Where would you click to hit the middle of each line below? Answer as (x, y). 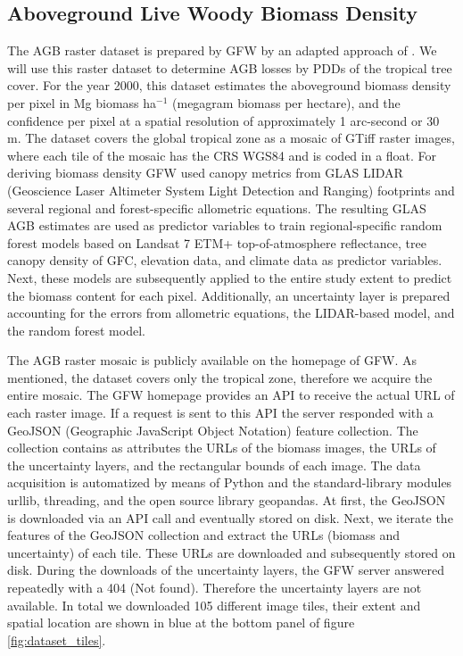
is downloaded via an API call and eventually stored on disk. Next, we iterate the (230, 517)
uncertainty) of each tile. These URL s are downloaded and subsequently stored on (231, 552)
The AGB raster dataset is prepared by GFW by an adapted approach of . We (222, 50)
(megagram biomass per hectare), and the (286, 102)
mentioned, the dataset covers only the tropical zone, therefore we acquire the (220, 377)
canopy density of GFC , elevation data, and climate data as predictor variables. (225, 260)
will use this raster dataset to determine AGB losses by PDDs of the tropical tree (230, 67)
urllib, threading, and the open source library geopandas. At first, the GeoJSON (227, 500)
